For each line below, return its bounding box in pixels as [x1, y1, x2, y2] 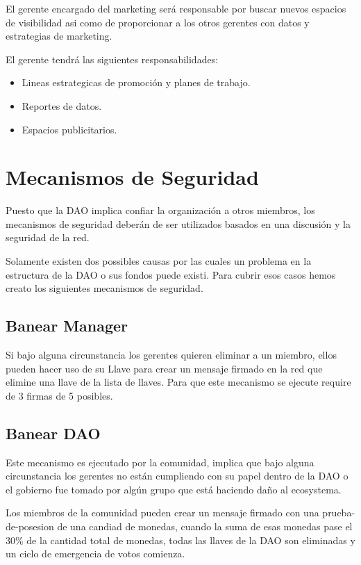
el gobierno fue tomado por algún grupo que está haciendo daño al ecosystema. [6, 482, 342, 496]
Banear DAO [6, 422, 101, 443]
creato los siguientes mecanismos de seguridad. [6, 281, 203, 295]
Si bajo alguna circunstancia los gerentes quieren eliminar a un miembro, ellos [6, 347, 337, 362]
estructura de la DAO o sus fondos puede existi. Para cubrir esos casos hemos [6, 267, 336, 281]
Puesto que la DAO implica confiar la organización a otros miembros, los [6, 203, 315, 218]
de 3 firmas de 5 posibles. [6, 388, 113, 402]
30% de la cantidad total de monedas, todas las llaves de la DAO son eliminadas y [6, 532, 355, 547]
